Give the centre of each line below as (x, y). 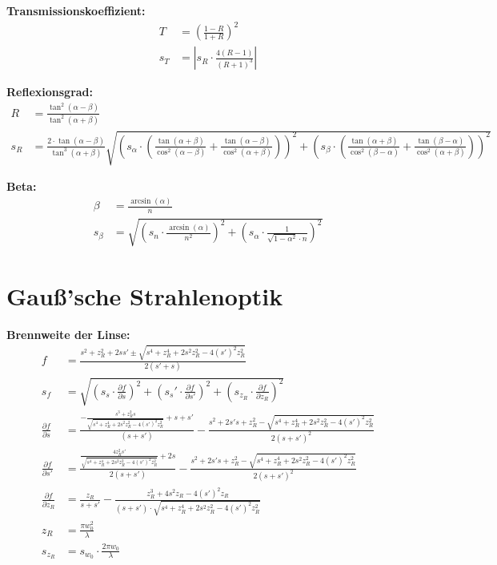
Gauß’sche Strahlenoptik (145, 295)
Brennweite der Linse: (68, 334)
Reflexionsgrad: (50, 92)
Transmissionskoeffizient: (76, 10)
